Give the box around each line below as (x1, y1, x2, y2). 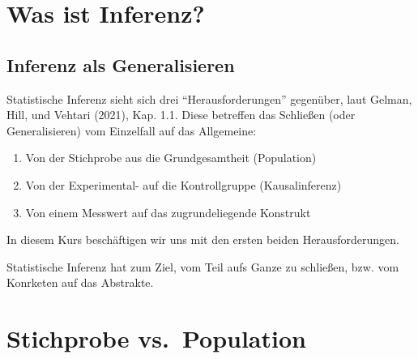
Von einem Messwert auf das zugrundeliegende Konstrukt (25, 203, 311, 220)
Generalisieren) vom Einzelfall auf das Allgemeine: (6, 122, 257, 139)
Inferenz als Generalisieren (6, 52, 235, 77)
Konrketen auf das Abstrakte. (6, 274, 154, 291)
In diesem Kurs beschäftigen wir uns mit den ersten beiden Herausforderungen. (6, 231, 399, 248)
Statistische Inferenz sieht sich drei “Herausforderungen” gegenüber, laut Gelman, (6, 90, 412, 107)
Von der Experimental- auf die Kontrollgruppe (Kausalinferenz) (25, 176, 342, 193)
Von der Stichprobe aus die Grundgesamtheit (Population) (25, 149, 317, 166)
